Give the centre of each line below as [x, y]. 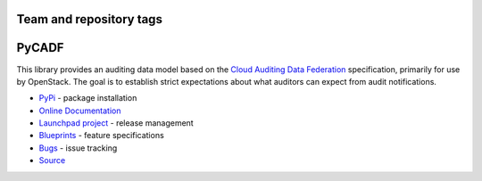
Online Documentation [80, 111]
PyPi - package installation [88, 98]
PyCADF [40, 48]
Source [52, 160]
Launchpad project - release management [116, 123]
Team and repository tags [89, 19]
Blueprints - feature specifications [101, 136]
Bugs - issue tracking [78, 148]
